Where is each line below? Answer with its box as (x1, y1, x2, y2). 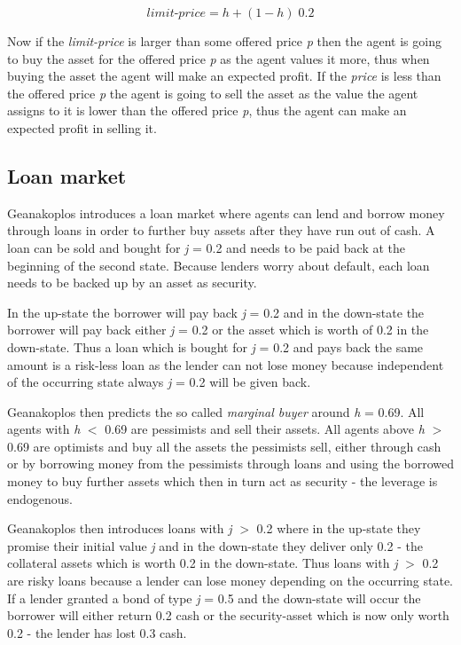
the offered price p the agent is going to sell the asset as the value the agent (7, 83, 418, 102)
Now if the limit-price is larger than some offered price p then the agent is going (7, 32, 441, 50)
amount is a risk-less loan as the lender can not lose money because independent (7, 355, 444, 374)
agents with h (7, 420, 81, 438)
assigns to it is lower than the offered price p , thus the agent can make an (7, 101, 407, 120)
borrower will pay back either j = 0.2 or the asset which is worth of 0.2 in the (7, 320, 429, 339)
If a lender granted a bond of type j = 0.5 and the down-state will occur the (7, 588, 421, 607)
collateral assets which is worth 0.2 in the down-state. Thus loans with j (7, 554, 398, 572)
